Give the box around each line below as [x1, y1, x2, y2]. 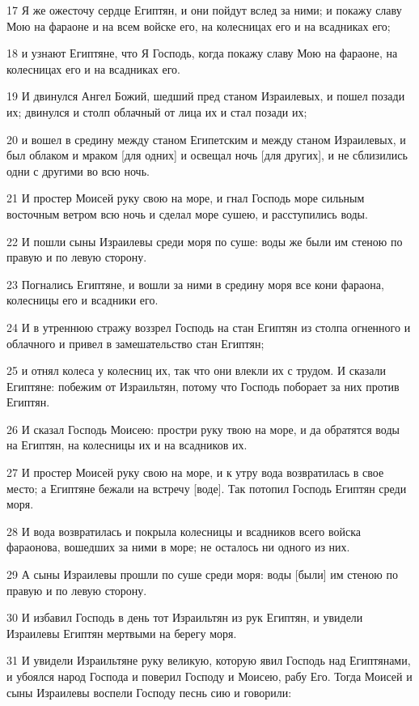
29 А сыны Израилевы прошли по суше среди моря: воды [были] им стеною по [6, 566, 398, 583]
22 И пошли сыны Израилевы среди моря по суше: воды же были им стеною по [6, 232, 403, 249]
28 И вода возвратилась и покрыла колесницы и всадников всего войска [6, 522, 362, 539]
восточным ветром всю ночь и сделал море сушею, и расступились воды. [6, 205, 368, 222]
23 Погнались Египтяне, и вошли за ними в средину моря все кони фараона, [6, 275, 384, 292]
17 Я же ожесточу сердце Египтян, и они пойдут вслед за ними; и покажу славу [6, 2, 402, 18]
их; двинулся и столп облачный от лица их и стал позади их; [6, 103, 307, 120]
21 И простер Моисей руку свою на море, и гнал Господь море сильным [6, 189, 365, 206]
